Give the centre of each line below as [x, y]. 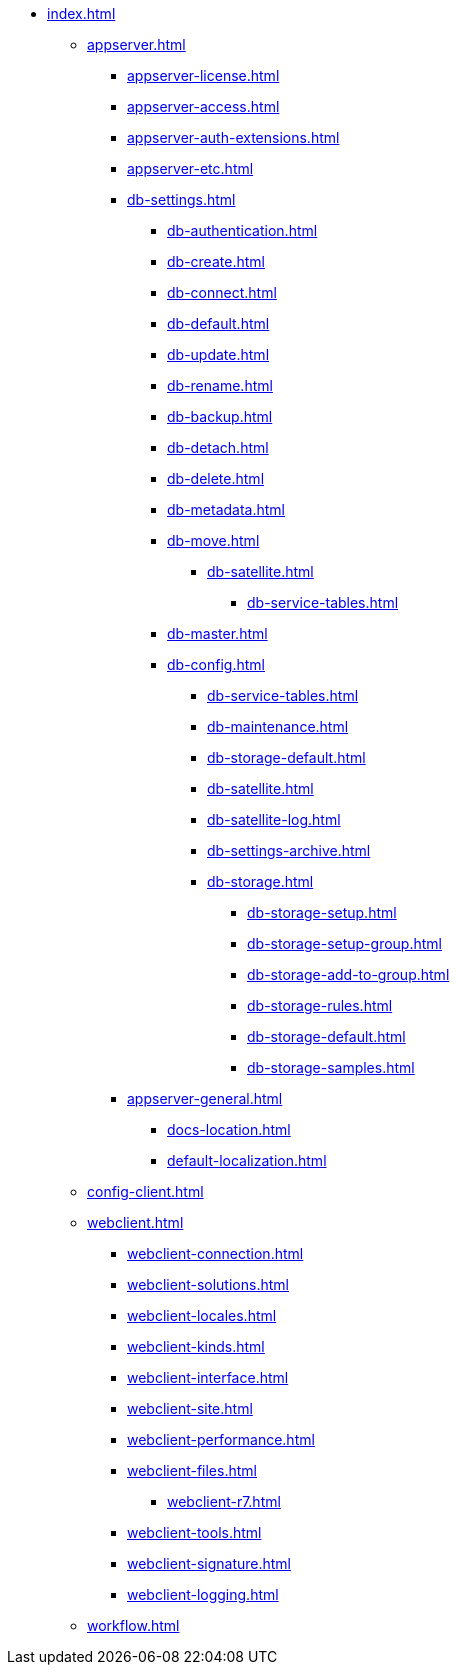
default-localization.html [247, 1160]
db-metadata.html [226, 509]
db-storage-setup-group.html [344, 943]
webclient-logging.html [203, 1594]
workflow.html [133, 1625]
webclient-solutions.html [208, 1284]
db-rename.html [220, 385]
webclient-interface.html [208, 1377]
